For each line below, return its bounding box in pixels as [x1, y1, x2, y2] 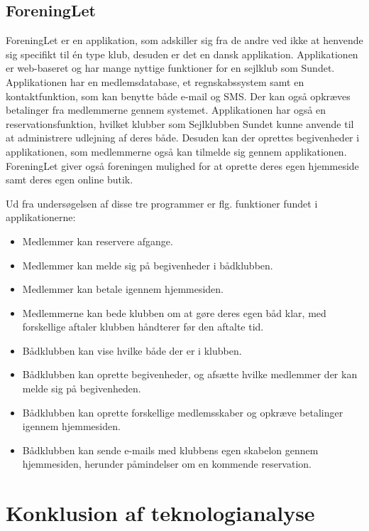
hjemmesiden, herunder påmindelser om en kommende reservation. [22, 456, 312, 471]
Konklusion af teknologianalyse [6, 498, 315, 527]
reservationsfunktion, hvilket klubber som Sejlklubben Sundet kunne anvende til [6, 116, 354, 131]
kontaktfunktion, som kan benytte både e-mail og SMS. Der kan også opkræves [6, 88, 351, 103]
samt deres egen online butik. [6, 172, 133, 187]
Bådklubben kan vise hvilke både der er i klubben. [22, 343, 242, 358]
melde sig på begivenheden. [22, 381, 141, 396]
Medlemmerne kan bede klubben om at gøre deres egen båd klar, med [22, 305, 326, 320]
